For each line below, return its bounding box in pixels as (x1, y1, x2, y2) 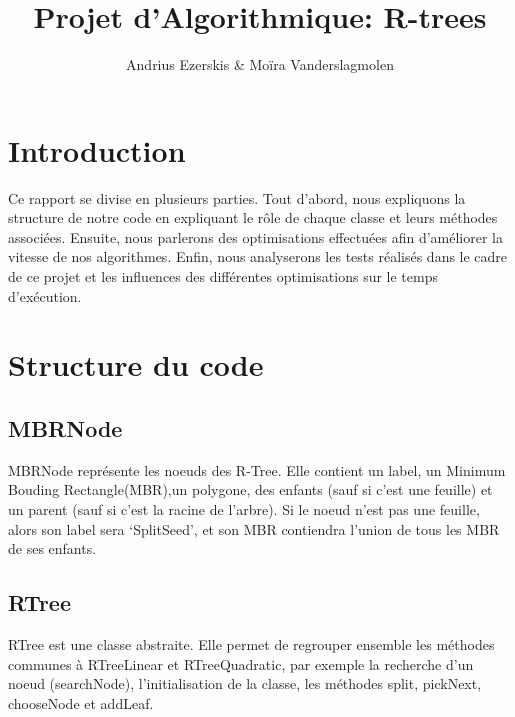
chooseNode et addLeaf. (8, 692, 154, 713)
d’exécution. (8, 285, 82, 306)
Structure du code (8, 344, 264, 385)
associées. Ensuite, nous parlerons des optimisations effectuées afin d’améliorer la (8, 226, 503, 247)
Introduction (8, 129, 186, 170)
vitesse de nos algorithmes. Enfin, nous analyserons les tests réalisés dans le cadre (8, 246, 508, 267)
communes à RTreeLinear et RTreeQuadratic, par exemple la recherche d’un (8, 653, 474, 674)
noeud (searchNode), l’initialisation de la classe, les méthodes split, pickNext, (8, 673, 482, 694)
